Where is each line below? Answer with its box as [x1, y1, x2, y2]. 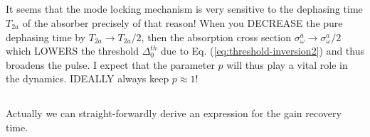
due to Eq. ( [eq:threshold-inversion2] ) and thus [160, 43, 365, 58]
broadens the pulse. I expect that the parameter [6, 57, 215, 72]
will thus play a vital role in [226, 57, 348, 72]
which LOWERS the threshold [6, 43, 139, 58]
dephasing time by [6, 29, 86, 44]
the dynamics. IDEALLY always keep [6, 71, 169, 86]
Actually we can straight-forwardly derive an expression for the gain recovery [6, 106, 342, 121]
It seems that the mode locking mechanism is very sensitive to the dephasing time [6, 1, 363, 16]
